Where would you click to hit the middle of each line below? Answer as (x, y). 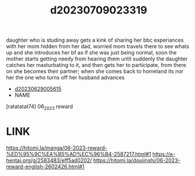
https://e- (164, 154)
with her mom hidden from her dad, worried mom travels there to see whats (98, 46)
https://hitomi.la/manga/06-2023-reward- (57, 148)
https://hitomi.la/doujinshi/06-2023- (137, 160)
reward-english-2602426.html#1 (46, 166)
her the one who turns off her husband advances (65, 77)
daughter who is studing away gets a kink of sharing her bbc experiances (95, 40)
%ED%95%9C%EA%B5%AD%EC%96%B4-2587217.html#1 (79, 154)
